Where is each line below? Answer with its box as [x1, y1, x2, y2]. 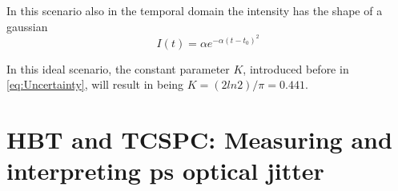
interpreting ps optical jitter [6, 154, 324, 187]
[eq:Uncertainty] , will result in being [6, 76, 184, 93]
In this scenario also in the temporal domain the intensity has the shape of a [6, 2, 383, 18]
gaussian [6, 18, 48, 34]
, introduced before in [243, 60, 349, 77]
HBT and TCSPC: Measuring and [6, 123, 392, 156]
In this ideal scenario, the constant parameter [6, 60, 230, 77]
